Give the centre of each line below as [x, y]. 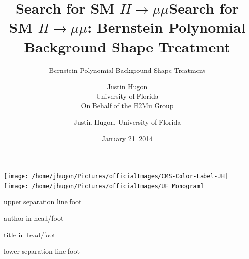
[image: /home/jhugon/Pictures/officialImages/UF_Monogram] [104, 186]
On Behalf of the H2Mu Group [127, 106]
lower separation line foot [42, 251]
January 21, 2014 [127, 138]
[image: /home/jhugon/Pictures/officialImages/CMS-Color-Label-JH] [116, 177]
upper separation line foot [43, 201]
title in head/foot [30, 234]
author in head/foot [34, 218]
